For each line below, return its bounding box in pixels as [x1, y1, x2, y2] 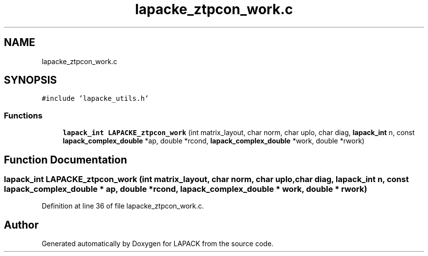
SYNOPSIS [4, 74, 57, 87]
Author [4, 218, 39, 231]
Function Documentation [4, 153, 127, 166]
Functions [4, 110, 43, 120]
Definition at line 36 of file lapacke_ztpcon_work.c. [42, 202, 204, 210]
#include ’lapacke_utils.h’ [42, 94, 149, 103]
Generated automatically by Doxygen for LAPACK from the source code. [42, 239, 274, 248]
